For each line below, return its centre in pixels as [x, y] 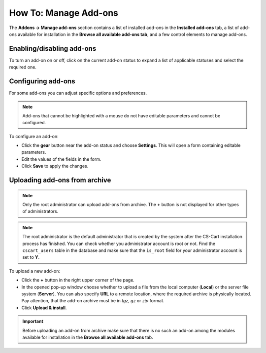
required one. [23, 67]
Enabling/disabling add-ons [53, 49]
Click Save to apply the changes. [55, 166]
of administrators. [40, 212]
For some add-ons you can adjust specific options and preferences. [78, 93]
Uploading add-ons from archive [60, 180]
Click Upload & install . [44, 308]
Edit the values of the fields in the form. [61, 159]
